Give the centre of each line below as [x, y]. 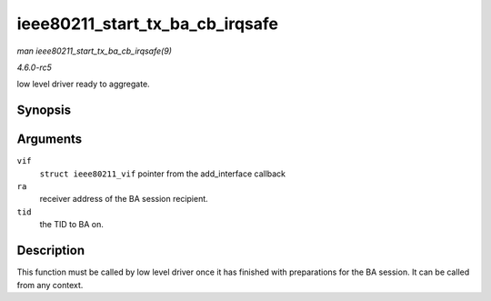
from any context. [50, 285]
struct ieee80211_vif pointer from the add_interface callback [163, 174]
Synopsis [44, 110]
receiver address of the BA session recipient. [124, 199]
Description [51, 251]
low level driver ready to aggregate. [83, 84]
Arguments [50, 140]
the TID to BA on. [72, 225]
